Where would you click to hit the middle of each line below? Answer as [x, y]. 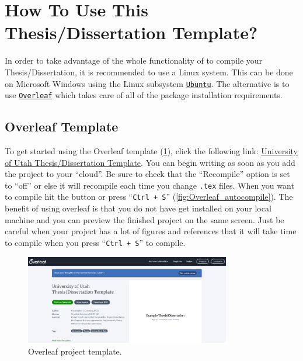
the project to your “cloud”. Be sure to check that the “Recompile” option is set [147, 174]
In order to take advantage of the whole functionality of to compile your [134, 60]
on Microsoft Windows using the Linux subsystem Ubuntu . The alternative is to [147, 83]
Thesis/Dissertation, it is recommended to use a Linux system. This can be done [149, 72]
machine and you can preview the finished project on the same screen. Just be [144, 219]
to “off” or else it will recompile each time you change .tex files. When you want [149, 185]
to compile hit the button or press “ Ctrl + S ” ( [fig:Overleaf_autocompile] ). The [149, 197]
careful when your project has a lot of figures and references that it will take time [151, 231]
